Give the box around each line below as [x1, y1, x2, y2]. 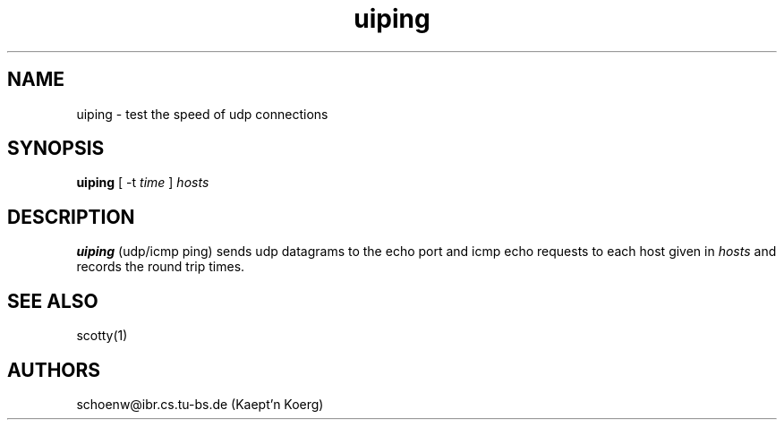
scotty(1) [76, 328, 128, 344]
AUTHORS [7, 358, 101, 381]
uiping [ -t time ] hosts [76, 175, 209, 191]
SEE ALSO [7, 289, 98, 312]
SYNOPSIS [7, 137, 105, 160]
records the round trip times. [76, 259, 245, 275]
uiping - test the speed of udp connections [76, 106, 328, 122]
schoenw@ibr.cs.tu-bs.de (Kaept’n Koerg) [76, 396, 324, 412]
